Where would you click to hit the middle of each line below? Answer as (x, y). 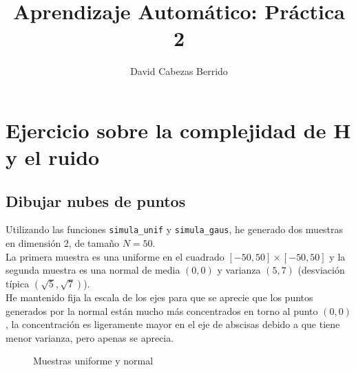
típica (18, 283)
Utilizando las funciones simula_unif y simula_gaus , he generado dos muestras (175, 229)
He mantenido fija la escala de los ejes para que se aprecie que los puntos (159, 297)
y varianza (239, 270)
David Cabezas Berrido (179, 71)
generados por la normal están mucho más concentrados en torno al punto (162, 310)
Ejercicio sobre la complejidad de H (178, 130)
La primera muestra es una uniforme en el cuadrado (115, 256)
